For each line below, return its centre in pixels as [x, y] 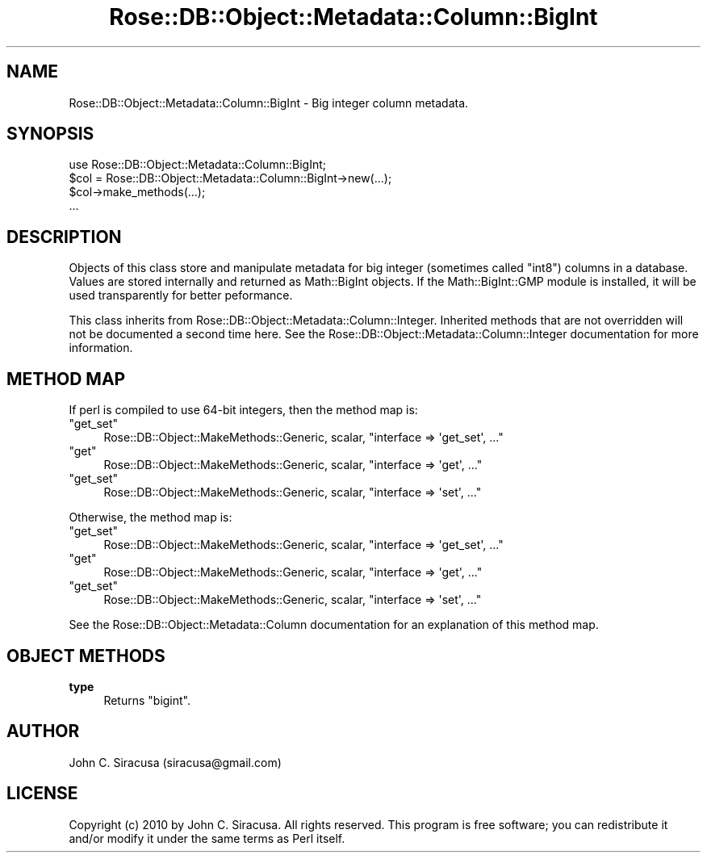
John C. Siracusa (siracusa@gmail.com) [175, 762]
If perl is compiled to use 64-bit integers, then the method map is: [243, 410]
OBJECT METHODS [86, 656]
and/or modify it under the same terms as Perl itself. [207, 838]
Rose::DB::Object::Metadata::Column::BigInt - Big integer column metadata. [269, 103]
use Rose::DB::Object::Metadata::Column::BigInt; [197, 165]
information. [101, 348]
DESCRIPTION [64, 237]
